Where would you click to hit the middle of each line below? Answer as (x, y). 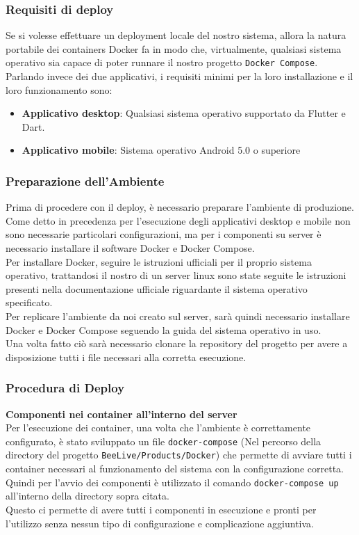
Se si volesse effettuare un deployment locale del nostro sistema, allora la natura (176, 35)
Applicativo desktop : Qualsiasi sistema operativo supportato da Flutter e (184, 113)
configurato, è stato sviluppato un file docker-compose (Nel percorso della (164, 441)
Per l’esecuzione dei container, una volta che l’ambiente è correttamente (158, 428)
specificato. (29, 302)
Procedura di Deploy (65, 388)
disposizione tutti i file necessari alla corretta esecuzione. (126, 357)
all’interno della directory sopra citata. (87, 496)
